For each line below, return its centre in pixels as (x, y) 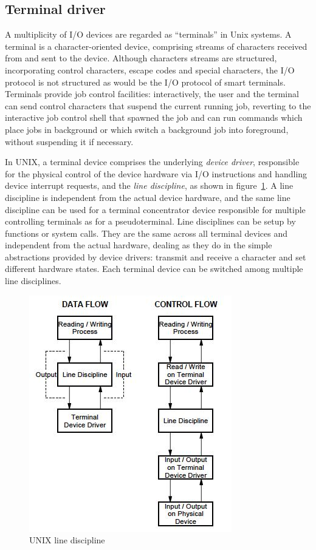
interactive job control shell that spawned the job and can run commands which (154, 117)
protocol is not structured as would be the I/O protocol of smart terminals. (145, 82)
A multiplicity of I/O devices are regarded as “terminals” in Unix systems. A (148, 34)
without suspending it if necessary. (69, 141)
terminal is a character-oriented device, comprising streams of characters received (156, 46)
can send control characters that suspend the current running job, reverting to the (158, 105)
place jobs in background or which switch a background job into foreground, (147, 129)
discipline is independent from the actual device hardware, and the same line (148, 197)
